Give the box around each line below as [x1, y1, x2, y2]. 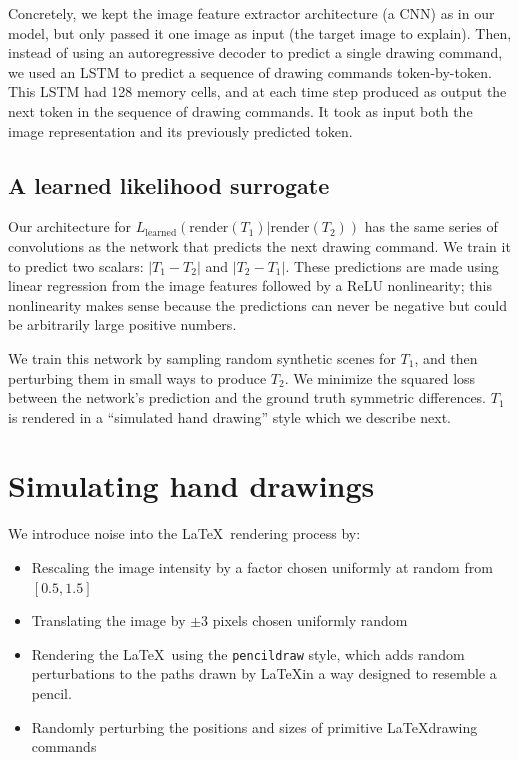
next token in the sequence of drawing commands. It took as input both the [8, 100, 473, 121]
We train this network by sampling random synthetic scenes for [8, 347, 396, 368]
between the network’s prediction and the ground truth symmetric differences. [8, 387, 487, 408]
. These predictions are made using [285, 255, 499, 276]
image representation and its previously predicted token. [8, 120, 353, 141]
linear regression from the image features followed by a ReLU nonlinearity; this [8, 275, 492, 296]
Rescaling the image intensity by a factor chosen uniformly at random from [31, 557, 493, 578]
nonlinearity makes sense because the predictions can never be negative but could [8, 294, 508, 315]
